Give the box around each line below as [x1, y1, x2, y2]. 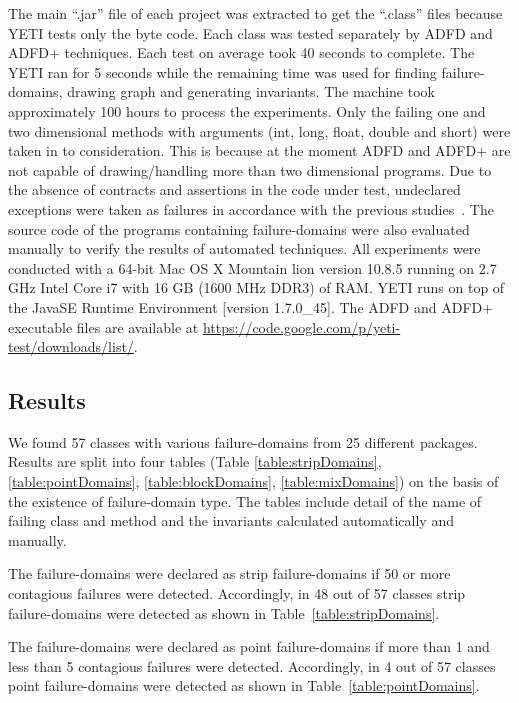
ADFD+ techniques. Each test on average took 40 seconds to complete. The [8, 42, 475, 63]
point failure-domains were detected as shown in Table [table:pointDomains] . [8, 675, 480, 696]
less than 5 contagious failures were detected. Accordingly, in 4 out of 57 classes [8, 655, 496, 676]
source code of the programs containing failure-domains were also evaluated [8, 218, 470, 239]
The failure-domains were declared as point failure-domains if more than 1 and [8, 636, 490, 657]
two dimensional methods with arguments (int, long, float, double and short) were [8, 120, 511, 141]
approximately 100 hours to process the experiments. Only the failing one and [8, 100, 486, 121]
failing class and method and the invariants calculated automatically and [8, 510, 454, 531]
